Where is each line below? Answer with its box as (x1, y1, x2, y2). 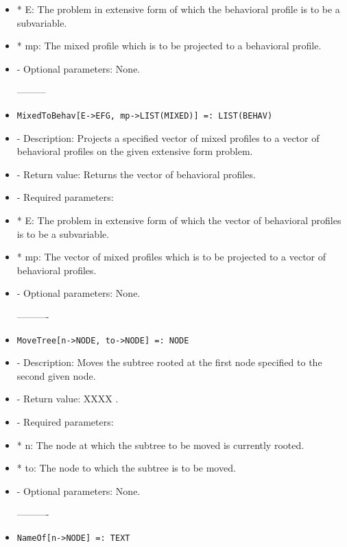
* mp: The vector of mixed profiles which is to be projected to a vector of (16, 250, 326, 264)
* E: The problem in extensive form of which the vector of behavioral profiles (16, 213, 342, 227)
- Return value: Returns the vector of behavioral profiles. (16, 167, 256, 181)
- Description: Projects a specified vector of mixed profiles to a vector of (16, 130, 320, 145)
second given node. (16, 368, 96, 382)
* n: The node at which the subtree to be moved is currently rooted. (16, 437, 304, 452)
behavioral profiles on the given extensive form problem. (16, 144, 253, 158)
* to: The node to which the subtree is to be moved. (16, 461, 236, 475)
